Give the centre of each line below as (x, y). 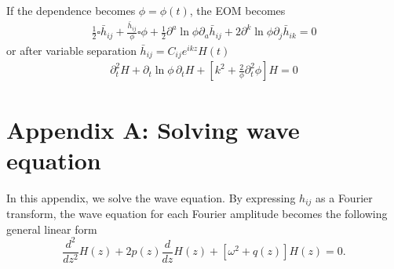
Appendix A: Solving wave (153, 129)
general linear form (52, 229)
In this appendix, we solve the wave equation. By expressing (151, 197)
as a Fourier (344, 197)
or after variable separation (71, 50)
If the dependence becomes (71, 10)
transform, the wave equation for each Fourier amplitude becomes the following (197, 214)
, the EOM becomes (237, 10)
